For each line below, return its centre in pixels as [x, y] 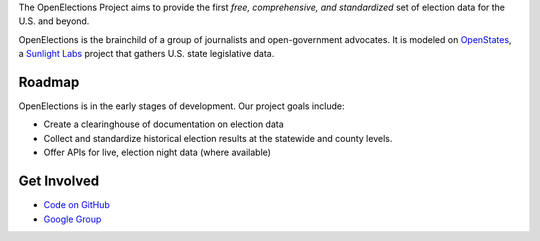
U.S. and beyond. [54, 21]
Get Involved [59, 181]
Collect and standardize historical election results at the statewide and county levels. [218, 138]
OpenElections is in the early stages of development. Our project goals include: [181, 106]
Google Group [72, 219]
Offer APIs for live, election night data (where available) [157, 152]
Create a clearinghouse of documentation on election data [163, 124]
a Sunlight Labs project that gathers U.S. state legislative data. [146, 54]
